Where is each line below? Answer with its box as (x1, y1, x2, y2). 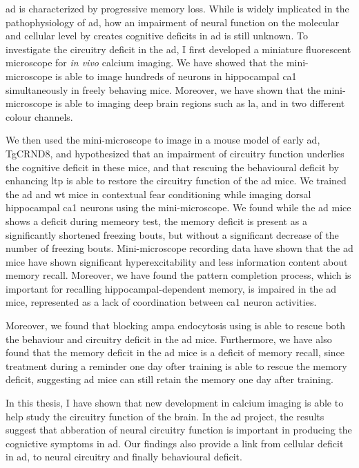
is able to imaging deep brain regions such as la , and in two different (55, 96, 345, 110)
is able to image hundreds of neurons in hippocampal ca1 (55, 68, 297, 83)
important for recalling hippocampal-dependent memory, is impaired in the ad (6, 281, 337, 295)
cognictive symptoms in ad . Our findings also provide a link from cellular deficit (6, 436, 344, 450)
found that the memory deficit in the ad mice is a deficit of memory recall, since (6, 345, 345, 360)
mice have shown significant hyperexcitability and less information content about (6, 254, 348, 269)
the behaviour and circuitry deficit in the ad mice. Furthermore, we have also (6, 331, 332, 346)
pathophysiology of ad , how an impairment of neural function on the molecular (6, 14, 340, 29)
